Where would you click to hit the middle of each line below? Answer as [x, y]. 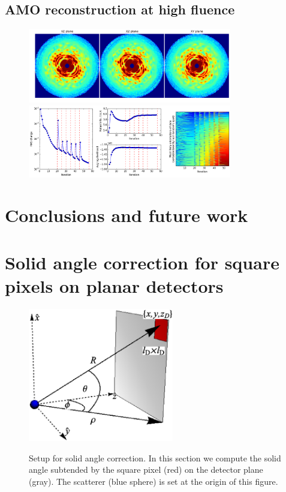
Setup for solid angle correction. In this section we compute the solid [155, 457]
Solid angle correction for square [142, 262]
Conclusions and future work [127, 215]
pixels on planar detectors [114, 285]
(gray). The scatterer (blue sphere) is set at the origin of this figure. [153, 481]
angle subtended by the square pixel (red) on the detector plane [146, 469]
